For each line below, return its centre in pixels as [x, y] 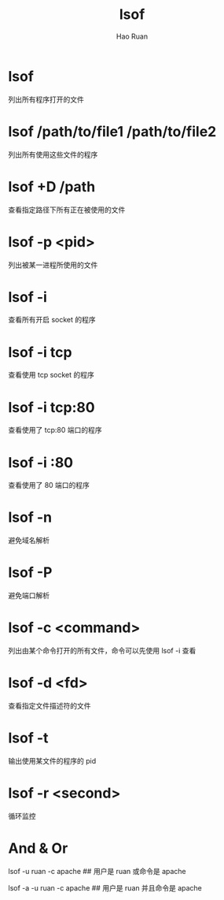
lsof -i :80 [40, 462]
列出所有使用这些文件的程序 [53, 154]
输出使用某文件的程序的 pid [52, 761]
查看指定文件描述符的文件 [50, 706]
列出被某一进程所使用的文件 [53, 265]
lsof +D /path [52, 186]
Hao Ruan [132, 36]
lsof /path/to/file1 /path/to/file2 [112, 131]
